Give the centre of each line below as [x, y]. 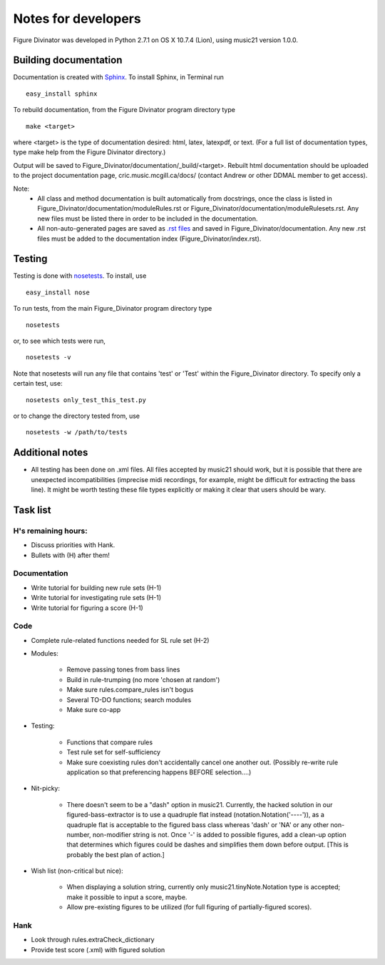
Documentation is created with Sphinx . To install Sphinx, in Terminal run [119, 77]
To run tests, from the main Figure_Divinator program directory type [113, 309]
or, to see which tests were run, [60, 341]
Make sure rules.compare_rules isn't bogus [130, 690]
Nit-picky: [46, 789]
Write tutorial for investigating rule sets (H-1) [96, 598]
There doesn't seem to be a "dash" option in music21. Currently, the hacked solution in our [200, 804]
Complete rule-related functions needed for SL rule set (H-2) [120, 640]
